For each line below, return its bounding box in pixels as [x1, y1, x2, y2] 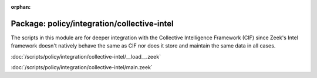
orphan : [11, 4, 31, 10]
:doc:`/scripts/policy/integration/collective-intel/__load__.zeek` [11, 53, 161, 60]
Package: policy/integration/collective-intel [11, 18, 174, 29]
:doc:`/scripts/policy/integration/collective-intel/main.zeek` [11, 64, 153, 71]
